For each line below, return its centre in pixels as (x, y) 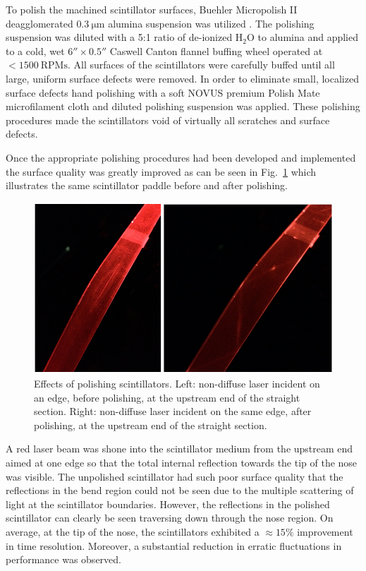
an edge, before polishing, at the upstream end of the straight (167, 397)
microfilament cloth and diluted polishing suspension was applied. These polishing (183, 106)
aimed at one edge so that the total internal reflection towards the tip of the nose (182, 462)
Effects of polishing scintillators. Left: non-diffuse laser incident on (177, 383)
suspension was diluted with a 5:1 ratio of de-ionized (119, 37)
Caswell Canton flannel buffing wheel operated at (216, 50)
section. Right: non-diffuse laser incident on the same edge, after (173, 411)
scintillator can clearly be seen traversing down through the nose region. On (170, 518)
